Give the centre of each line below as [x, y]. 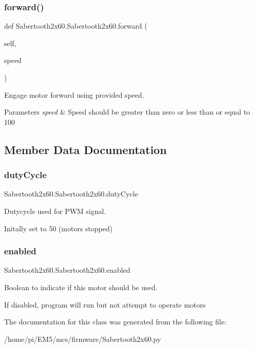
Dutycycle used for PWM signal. [55, 211]
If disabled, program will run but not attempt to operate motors [105, 304]
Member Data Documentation [86, 149]
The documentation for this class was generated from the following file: [115, 322]
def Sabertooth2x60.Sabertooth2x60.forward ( [76, 26]
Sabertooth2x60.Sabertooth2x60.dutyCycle [71, 194]
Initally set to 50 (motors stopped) [59, 228]
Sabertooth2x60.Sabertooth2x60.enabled [67, 270]
